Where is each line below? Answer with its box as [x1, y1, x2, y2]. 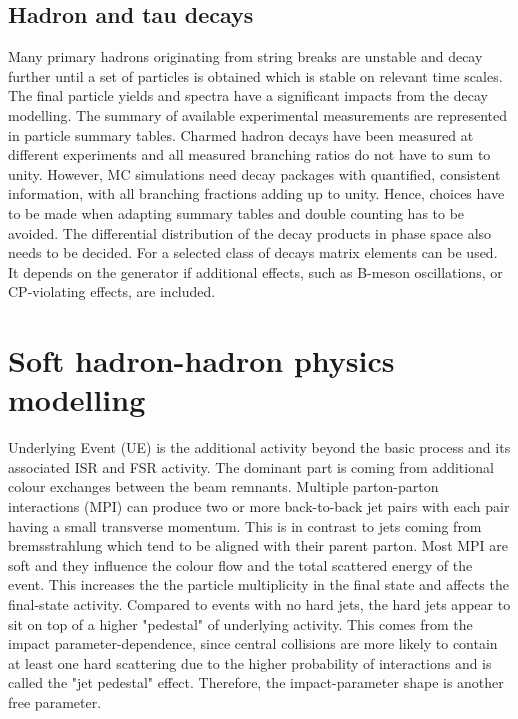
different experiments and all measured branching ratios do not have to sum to [8, 144, 491, 165]
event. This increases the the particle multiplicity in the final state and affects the [8, 574, 509, 595]
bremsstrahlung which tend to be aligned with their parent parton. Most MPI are [8, 535, 509, 556]
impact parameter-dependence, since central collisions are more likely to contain [8, 633, 498, 654]
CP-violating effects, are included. [8, 281, 216, 302]
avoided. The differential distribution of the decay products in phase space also [8, 222, 492, 243]
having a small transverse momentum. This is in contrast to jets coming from [8, 515, 482, 536]
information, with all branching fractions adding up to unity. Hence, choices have [8, 183, 505, 204]
